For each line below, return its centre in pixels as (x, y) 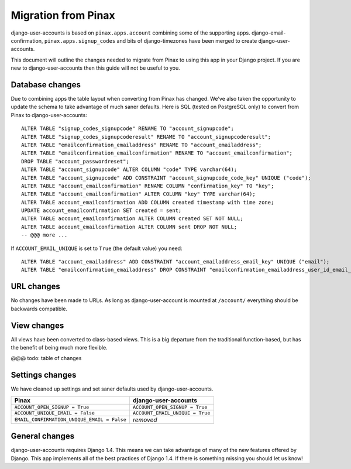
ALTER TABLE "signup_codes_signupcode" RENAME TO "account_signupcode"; (128, 129)
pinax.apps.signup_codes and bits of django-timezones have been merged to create (151, 40)
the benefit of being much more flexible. (59, 348)
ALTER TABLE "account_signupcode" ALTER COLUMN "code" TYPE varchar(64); (129, 170)
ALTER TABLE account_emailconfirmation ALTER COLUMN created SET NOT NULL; (132, 219)
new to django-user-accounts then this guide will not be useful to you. (96, 68)
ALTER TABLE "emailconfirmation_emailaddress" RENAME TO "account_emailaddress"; (142, 145)
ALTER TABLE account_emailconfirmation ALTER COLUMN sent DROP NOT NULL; (129, 227)
